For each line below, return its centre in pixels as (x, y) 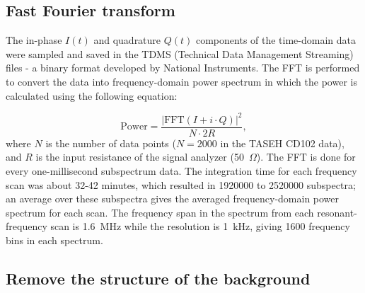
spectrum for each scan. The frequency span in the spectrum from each (160, 212)
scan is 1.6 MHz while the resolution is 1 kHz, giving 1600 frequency (200, 226)
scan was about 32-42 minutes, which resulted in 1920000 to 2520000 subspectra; (181, 184)
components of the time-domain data (276, 40)
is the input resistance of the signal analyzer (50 (140, 157)
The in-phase (34, 40)
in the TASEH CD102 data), (282, 143)
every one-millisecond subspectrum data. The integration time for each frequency (181, 170)
